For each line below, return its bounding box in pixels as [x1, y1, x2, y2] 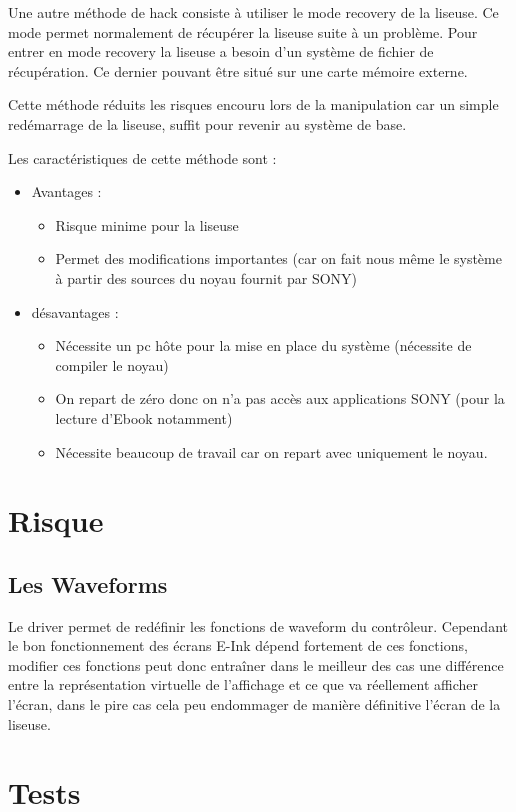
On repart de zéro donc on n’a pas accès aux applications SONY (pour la [55, 388, 505, 409]
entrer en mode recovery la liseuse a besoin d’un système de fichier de [8, 41, 434, 62]
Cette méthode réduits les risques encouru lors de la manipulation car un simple [8, 94, 499, 115]
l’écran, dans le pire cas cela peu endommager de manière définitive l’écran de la [8, 694, 501, 715]
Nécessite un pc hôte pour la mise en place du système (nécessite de [55, 335, 472, 356]
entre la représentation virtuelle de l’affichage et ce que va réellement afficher [8, 674, 479, 695]
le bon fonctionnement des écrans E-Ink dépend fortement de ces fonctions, [8, 635, 468, 656]
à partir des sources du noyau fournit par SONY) [55, 267, 358, 288]
